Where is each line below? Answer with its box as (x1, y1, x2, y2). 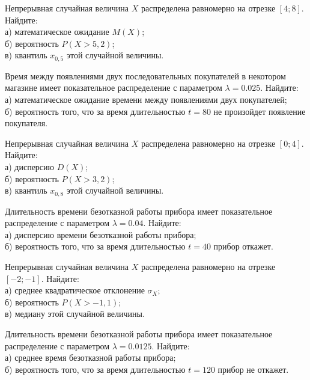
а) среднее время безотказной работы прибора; (5, 351, 176, 364)
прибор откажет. (213, 240, 273, 253)
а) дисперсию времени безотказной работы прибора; (5, 228, 196, 241)
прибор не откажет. (217, 363, 289, 375)
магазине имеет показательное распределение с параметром (5, 81, 222, 94)
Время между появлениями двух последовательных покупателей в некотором (5, 69, 286, 82)
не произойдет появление (213, 105, 306, 117)
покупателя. (5, 117, 48, 129)
